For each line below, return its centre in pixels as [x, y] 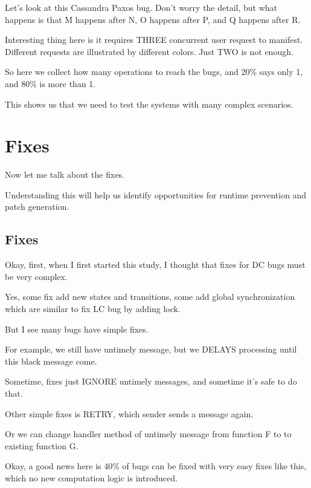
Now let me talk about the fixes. [65, 174]
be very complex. [36, 276]
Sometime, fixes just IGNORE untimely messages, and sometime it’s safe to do [151, 381]
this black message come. [51, 361]
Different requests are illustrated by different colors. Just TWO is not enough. [149, 51]
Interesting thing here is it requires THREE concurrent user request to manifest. [154, 40]
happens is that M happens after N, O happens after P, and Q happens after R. [153, 19]
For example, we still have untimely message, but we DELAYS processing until [151, 349]
